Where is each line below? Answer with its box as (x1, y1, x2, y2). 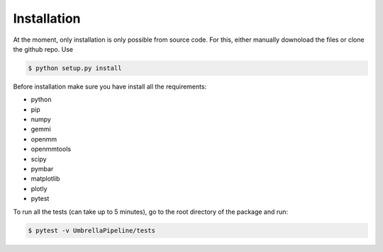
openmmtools (30, 145, 71, 154)
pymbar (30, 165, 54, 173)
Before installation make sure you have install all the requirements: (13, 82, 207, 91)
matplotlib (30, 174, 60, 183)
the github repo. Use (13, 45, 74, 53)
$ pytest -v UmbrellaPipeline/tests (28, 227, 156, 234)
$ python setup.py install (28, 64, 122, 72)
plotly (30, 184, 48, 193)
